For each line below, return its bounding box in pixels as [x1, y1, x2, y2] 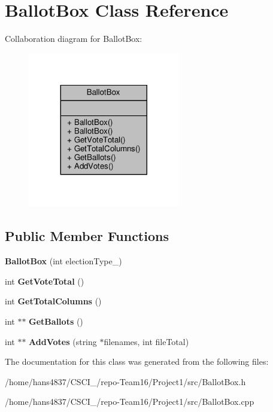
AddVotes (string [29, 335, 97, 347]
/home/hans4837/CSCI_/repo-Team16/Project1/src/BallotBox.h [5, 375, 246, 387]
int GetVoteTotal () [5, 274, 84, 287]
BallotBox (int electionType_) [5, 255, 122, 267]
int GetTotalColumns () [5, 295, 102, 307]
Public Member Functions [5, 227, 169, 245]
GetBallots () [29, 315, 83, 327]
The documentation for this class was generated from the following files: [5, 355, 269, 368]
